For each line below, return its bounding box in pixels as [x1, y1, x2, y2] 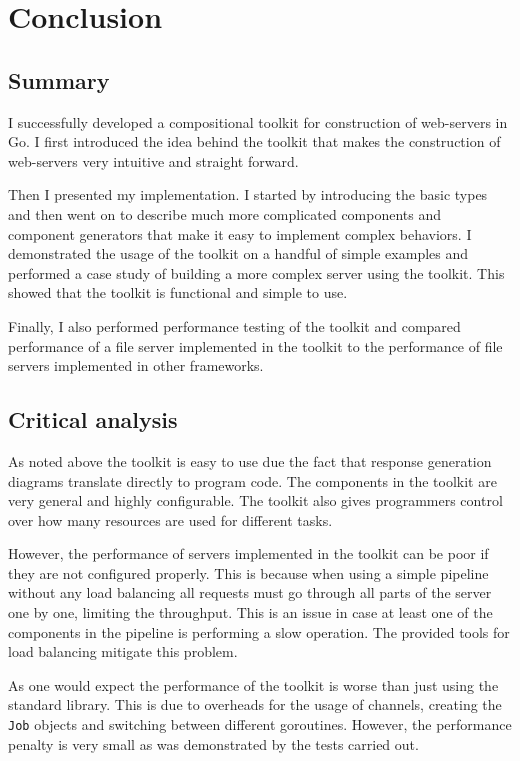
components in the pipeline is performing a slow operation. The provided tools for [8, 621, 510, 642]
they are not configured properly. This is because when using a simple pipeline [8, 562, 489, 583]
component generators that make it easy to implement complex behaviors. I [8, 223, 472, 244]
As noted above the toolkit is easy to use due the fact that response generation [8, 450, 492, 471]
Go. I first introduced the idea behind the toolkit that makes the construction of [8, 131, 501, 152]
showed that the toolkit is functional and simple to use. [8, 282, 348, 303]
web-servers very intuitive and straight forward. [8, 150, 299, 171]
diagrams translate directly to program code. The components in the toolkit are [8, 470, 497, 491]
